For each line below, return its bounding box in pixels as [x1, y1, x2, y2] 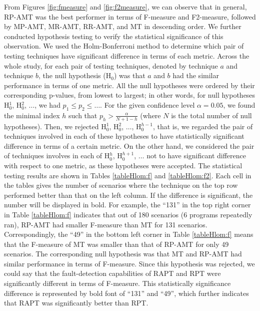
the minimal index [4, 110, 60, 120]
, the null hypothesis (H [38, 70, 111, 81]
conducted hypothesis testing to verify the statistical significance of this [4, 31, 223, 41]
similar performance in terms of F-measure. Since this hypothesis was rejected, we [4, 258, 255, 268]
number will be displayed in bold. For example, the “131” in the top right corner [4, 199, 251, 210]
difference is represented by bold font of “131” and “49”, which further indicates [4, 287, 249, 298]
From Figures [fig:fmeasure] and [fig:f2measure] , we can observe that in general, [4, 2, 247, 12]
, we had [34, 99, 60, 110]
